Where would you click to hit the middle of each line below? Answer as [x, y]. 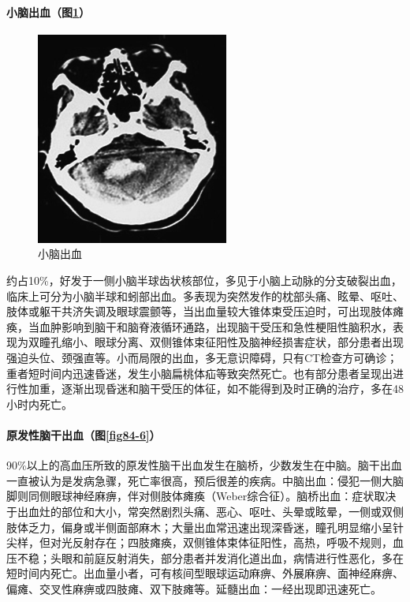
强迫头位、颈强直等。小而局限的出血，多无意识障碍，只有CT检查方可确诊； [202, 357]
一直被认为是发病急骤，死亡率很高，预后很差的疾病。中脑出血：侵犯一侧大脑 [205, 480]
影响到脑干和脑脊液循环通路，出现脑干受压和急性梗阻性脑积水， [227, 326]
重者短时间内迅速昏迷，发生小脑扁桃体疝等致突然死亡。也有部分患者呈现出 [199, 373]
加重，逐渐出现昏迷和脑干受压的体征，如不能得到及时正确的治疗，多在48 [216, 389]
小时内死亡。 [39, 404]
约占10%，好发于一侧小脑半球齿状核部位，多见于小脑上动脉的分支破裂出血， [204, 280]
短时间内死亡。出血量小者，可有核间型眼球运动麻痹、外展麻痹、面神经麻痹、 [205, 573]
